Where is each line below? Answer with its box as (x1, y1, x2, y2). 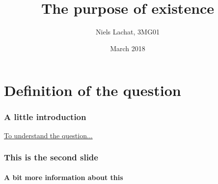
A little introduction (4, 111, 86, 123)
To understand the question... (4, 130, 93, 140)
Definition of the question (4, 80, 181, 100)
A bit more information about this (4, 172, 123, 182)
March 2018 (110, 43, 145, 53)
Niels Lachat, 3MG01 (96, 27, 160, 37)
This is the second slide (4, 151, 98, 163)
